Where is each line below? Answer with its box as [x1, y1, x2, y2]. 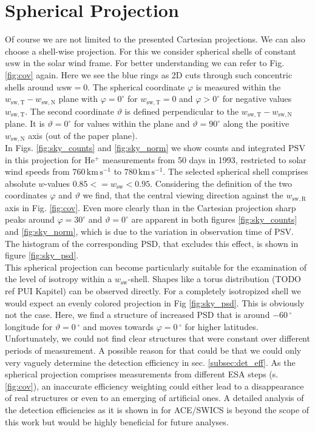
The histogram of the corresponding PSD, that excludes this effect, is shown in [5, 237, 299, 249]
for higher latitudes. [185, 320, 259, 332]
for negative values [222, 92, 292, 105]
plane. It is [5, 117, 45, 129]
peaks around [5, 213, 55, 226]
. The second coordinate [25, 104, 114, 117]
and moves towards [83, 320, 154, 332]
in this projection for [5, 153, 82, 166]
